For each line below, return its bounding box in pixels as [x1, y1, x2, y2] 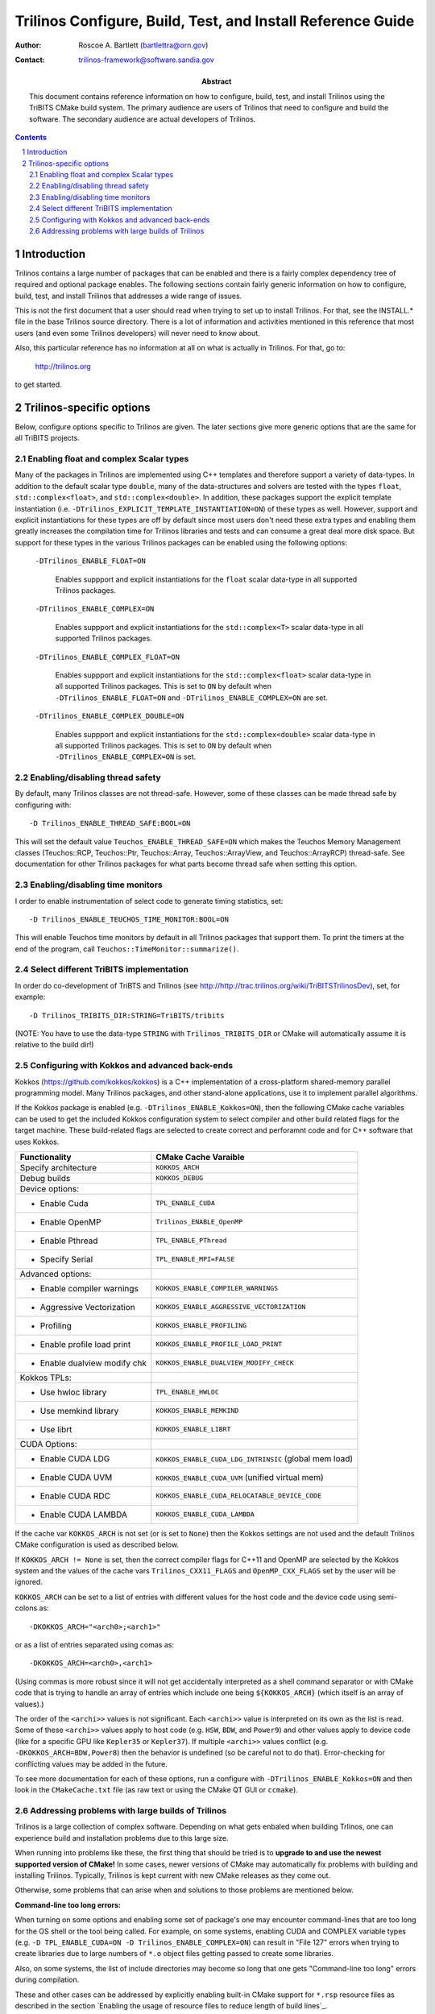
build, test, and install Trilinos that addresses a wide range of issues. [14, 291, 242, 300]
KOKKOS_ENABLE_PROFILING [155, 1321, 247, 1330]
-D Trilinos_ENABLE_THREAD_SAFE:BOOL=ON [29, 818, 191, 828]
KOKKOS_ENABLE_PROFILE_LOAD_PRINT [155, 1340, 282, 1349]
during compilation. [14, 1975, 80, 1985]
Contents [14, 132, 48, 142]
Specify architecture [19, 1162, 97, 1173]
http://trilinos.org [35, 361, 92, 371]
